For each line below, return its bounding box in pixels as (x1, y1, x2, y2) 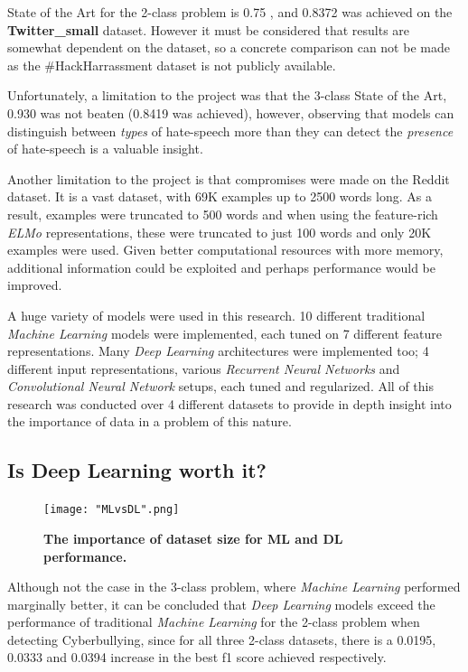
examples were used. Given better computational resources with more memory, (7, 240, 444, 259)
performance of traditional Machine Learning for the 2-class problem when (7, 612, 420, 631)
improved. (7, 275, 62, 294)
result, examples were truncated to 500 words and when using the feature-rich (7, 204, 438, 223)
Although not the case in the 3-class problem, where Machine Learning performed (7, 577, 461, 596)
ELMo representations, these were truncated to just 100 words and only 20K (7, 222, 432, 241)
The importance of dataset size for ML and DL (43, 528, 343, 547)
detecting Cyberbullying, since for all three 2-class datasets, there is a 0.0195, (7, 630, 436, 649)
